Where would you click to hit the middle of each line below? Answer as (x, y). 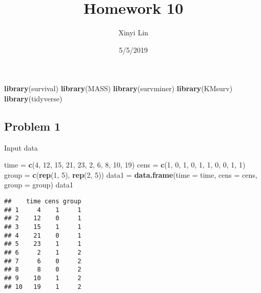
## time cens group (43, 202)
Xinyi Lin (133, 33)
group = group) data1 (39, 185)
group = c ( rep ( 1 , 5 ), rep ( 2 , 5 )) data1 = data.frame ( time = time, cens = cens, (131, 174)
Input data (21, 147)
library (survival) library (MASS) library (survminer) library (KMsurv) (118, 88)
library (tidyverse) (33, 98)
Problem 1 (32, 126)
